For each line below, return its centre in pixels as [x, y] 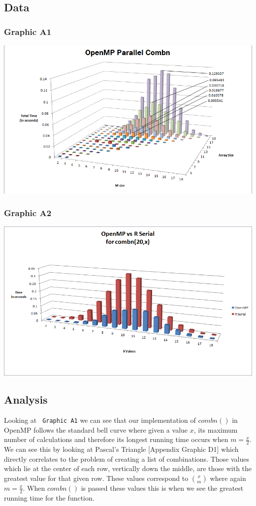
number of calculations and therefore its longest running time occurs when [116, 439]
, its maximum [216, 429]
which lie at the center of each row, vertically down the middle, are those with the [128, 468]
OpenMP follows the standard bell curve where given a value [96, 429]
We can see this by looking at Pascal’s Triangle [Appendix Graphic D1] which [121, 449]
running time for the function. [49, 497]
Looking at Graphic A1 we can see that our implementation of [100, 420]
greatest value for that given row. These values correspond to [96, 478]
